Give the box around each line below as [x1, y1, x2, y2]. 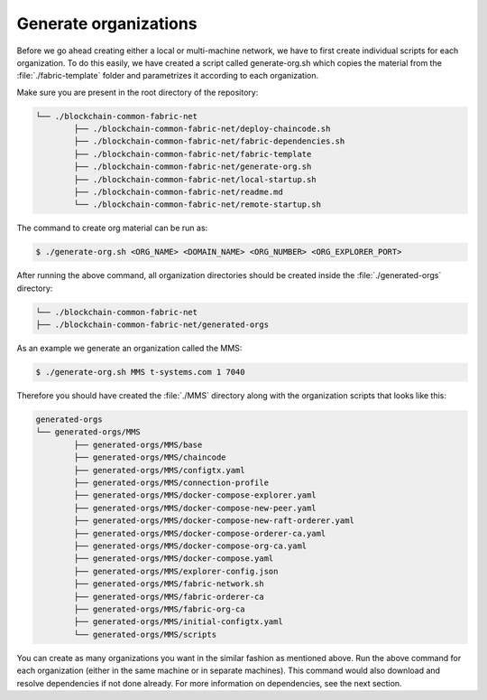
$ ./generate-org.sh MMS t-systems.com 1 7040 [35, 367, 245, 378]
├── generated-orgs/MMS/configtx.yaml [73, 465, 245, 475]
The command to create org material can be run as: [16, 222, 208, 234]
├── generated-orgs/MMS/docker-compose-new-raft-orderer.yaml [73, 516, 355, 526]
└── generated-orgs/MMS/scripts [73, 629, 216, 639]
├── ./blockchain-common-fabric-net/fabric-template [73, 149, 312, 159]
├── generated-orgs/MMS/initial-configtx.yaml [73, 617, 283, 627]
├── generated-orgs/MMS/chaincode [73, 453, 226, 462]
